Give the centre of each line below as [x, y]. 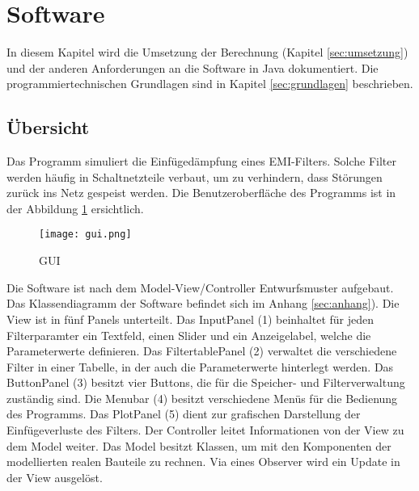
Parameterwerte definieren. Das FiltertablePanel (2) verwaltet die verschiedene [202, 351]
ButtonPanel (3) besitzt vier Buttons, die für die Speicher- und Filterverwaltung [206, 382]
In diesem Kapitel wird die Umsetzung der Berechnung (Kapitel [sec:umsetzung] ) [207, 52]
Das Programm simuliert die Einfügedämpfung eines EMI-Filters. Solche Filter [201, 161]
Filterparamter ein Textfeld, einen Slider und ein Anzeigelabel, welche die [189, 335]
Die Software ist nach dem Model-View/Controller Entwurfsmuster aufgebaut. [200, 287]
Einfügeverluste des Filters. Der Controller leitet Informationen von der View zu [205, 430]
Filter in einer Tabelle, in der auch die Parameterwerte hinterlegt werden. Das [200, 366]
